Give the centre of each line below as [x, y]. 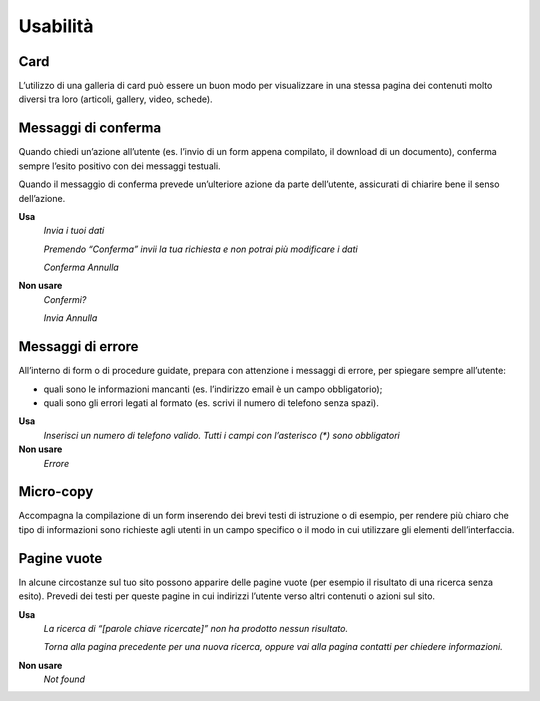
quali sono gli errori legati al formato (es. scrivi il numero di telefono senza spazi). [211, 402]
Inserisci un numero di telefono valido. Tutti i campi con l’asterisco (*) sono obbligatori [221, 435]
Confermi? [65, 299]
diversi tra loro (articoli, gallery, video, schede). [116, 99]
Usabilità [56, 26]
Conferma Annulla [81, 267]
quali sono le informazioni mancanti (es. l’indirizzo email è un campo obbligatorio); [213, 389]
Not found [64, 679]
